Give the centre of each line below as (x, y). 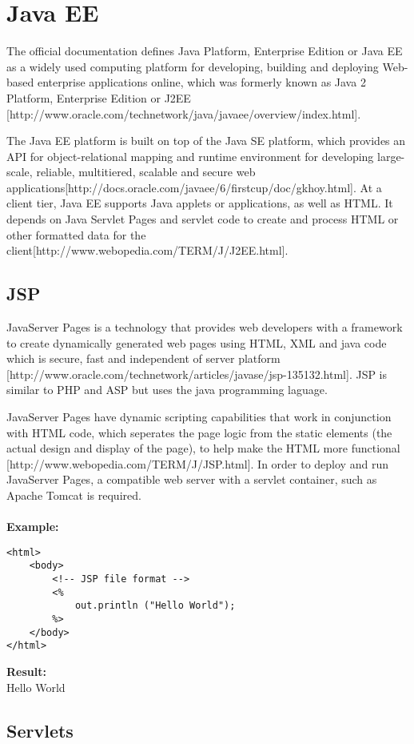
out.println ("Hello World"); (155, 606)
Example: (33, 527)
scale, (20, 172)
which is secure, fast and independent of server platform (143, 358)
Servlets (40, 730)
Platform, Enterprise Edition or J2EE (99, 97)
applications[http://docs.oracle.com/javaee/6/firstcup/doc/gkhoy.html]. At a (194, 187)
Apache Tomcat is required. (74, 495)
